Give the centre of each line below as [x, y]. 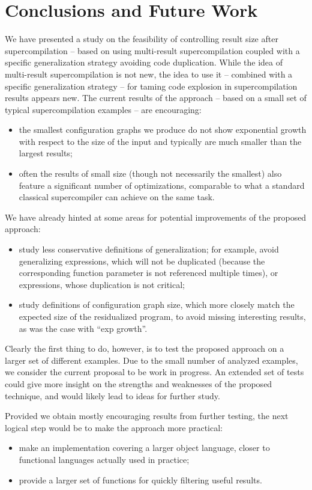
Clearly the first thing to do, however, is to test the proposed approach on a [145, 348]
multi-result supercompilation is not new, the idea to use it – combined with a [149, 74]
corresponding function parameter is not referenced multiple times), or [148, 273]
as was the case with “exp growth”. [83, 328]
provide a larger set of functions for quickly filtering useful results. [140, 479]
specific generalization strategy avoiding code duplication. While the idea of [144, 62]
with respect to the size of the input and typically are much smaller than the [160, 141]
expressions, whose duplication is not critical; [102, 284]
